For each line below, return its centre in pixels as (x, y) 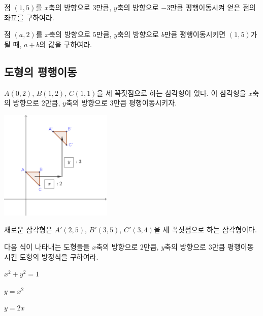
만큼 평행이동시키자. (145, 103)
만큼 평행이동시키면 (195, 34)
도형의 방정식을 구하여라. (59, 256)
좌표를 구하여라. (29, 17)
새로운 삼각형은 (28, 230)
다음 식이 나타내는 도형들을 (47, 246)
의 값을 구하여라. (65, 44)
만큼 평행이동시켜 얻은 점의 (213, 7)
